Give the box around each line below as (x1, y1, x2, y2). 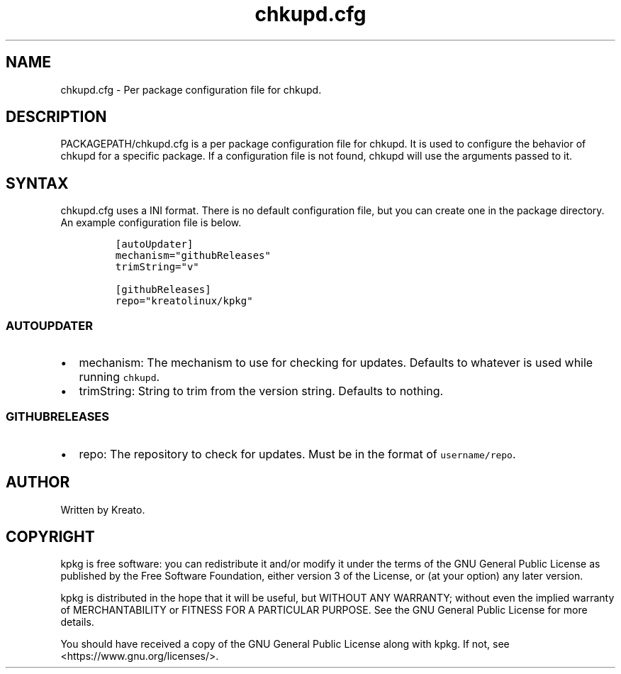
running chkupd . (79, 370, 160, 385)
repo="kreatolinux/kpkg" (115, 295, 253, 307)
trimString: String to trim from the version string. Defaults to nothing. (79, 384, 444, 399)
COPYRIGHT (6, 528, 95, 546)
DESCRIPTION (6, 108, 107, 126)
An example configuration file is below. (60, 216, 242, 229)
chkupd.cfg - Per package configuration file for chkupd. (60, 83, 322, 96)
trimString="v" (115, 261, 199, 273)
